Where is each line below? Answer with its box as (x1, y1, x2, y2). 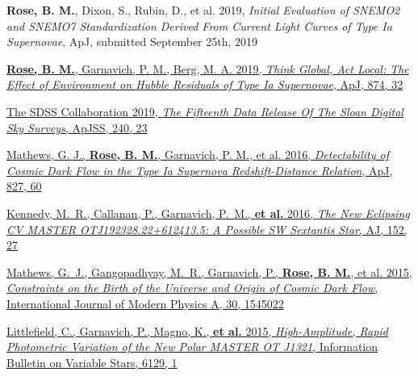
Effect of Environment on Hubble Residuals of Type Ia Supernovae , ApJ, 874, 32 (6, 76, 403, 93)
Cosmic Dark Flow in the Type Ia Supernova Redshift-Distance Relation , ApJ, (6, 161, 393, 178)
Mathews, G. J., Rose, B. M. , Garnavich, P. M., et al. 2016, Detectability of (6, 146, 389, 163)
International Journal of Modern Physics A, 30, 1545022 (6, 295, 284, 311)
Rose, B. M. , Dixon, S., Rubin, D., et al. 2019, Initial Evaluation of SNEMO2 (6, 2, 400, 18)
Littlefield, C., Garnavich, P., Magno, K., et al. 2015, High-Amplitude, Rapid (6, 322, 388, 339)
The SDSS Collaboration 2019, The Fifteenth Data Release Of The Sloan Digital (6, 102, 403, 119)
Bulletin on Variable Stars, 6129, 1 (6, 353, 178, 370)
